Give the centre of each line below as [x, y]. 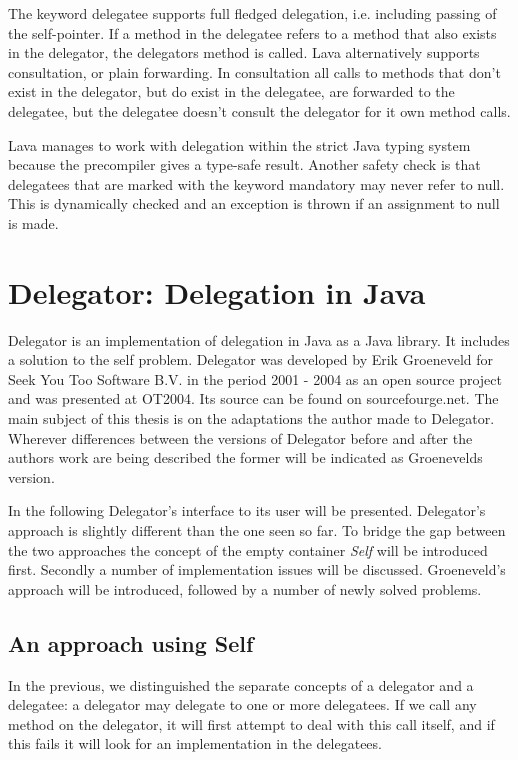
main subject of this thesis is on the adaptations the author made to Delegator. [251, 418]
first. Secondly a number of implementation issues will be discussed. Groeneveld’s [257, 569]
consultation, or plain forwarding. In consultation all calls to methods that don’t [254, 71]
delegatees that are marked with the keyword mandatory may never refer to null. [256, 183]
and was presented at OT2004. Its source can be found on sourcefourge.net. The [253, 398]
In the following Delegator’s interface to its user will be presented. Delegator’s [247, 510]
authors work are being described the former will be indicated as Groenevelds [245, 457]
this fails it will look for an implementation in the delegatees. [195, 743]
